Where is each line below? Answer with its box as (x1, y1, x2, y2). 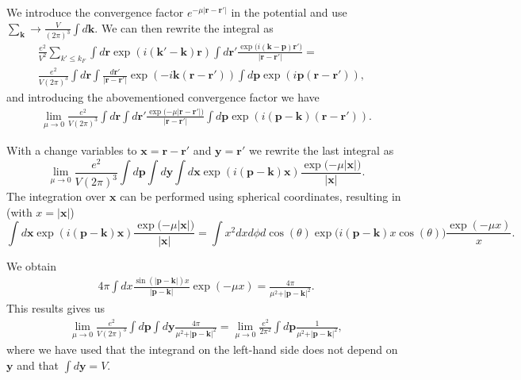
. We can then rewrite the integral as (94, 19, 274, 36)
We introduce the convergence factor (6, 4, 184, 20)
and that (17, 356, 59, 373)
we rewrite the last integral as (248, 142, 394, 159)
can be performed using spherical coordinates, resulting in (120, 188, 401, 205)
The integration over (6, 188, 106, 205)
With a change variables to (6, 142, 137, 159)
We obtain (6, 257, 57, 274)
